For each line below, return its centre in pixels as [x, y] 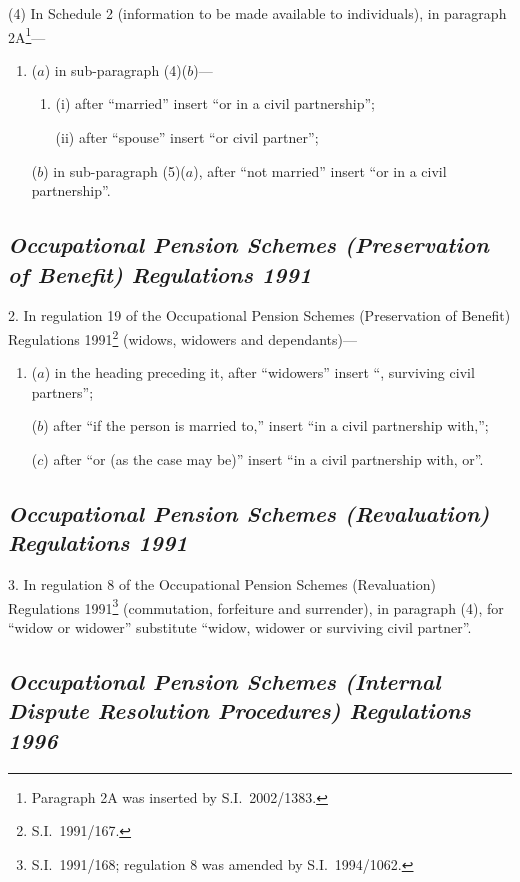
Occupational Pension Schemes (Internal [224, 681]
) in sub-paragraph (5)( [114, 170]
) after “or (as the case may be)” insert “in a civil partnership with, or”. [263, 459]
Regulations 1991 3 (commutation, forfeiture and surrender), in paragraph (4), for [256, 606]
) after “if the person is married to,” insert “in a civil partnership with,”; [266, 425]
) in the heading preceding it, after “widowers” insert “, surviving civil [259, 372]
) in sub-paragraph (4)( [116, 69]
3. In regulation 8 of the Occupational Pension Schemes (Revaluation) [222, 584]
